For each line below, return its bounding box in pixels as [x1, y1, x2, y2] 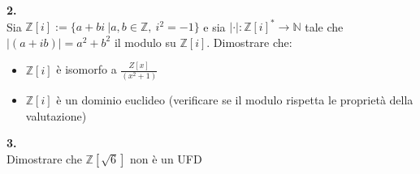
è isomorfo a [56, 61, 117, 78]
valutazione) [25, 107, 87, 124]
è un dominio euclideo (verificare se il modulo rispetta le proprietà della [56, 91, 414, 108]
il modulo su [114, 33, 176, 50]
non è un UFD [130, 150, 202, 167]
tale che [305, 18, 344, 35]
